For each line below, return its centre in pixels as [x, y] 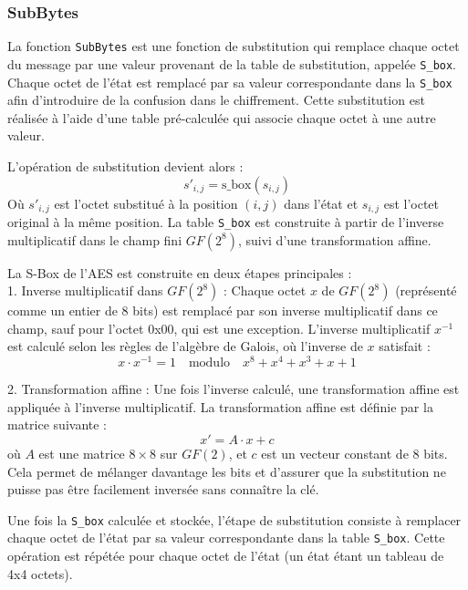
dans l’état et [321, 203]
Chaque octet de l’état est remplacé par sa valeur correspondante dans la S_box [230, 82]
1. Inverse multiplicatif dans [85, 290]
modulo [209, 363]
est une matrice [82, 453]
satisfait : [405, 346]
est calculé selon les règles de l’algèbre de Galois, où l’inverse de [185, 346]
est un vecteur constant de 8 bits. [354, 453]
